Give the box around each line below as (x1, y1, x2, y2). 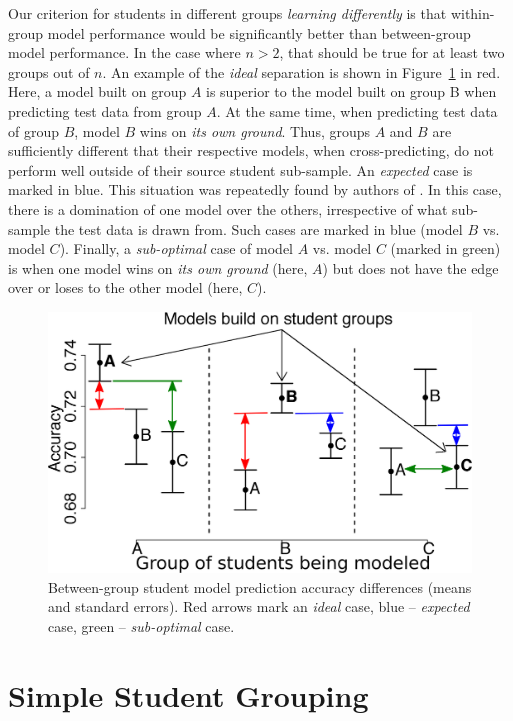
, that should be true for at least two (279, 42, 505, 63)
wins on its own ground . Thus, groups (139, 120, 371, 141)
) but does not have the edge (322, 257, 499, 278)
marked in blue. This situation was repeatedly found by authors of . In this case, (8, 179, 502, 200)
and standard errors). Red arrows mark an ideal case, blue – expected (48, 596, 470, 617)
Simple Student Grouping (8, 674, 369, 715)
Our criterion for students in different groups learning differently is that (8, 3, 447, 23)
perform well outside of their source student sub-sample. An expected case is (8, 159, 473, 180)
